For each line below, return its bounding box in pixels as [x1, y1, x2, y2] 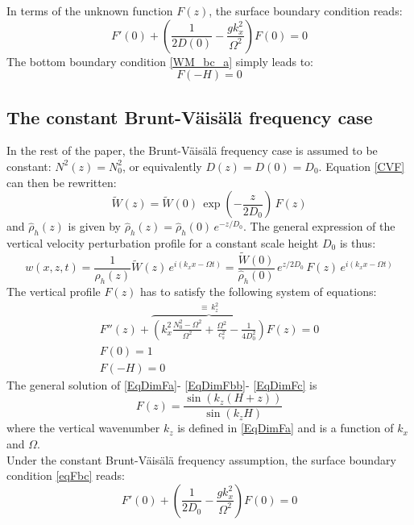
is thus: [339, 234, 376, 251]
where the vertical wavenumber [6, 419, 160, 436]
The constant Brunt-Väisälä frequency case [6, 104, 373, 129]
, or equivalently [122, 157, 202, 174]
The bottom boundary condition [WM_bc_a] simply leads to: [6, 52, 313, 69]
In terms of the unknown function [6, 2, 173, 19]
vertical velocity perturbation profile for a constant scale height [6, 234, 319, 251]
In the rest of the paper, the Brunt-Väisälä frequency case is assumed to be [6, 142, 378, 159]
